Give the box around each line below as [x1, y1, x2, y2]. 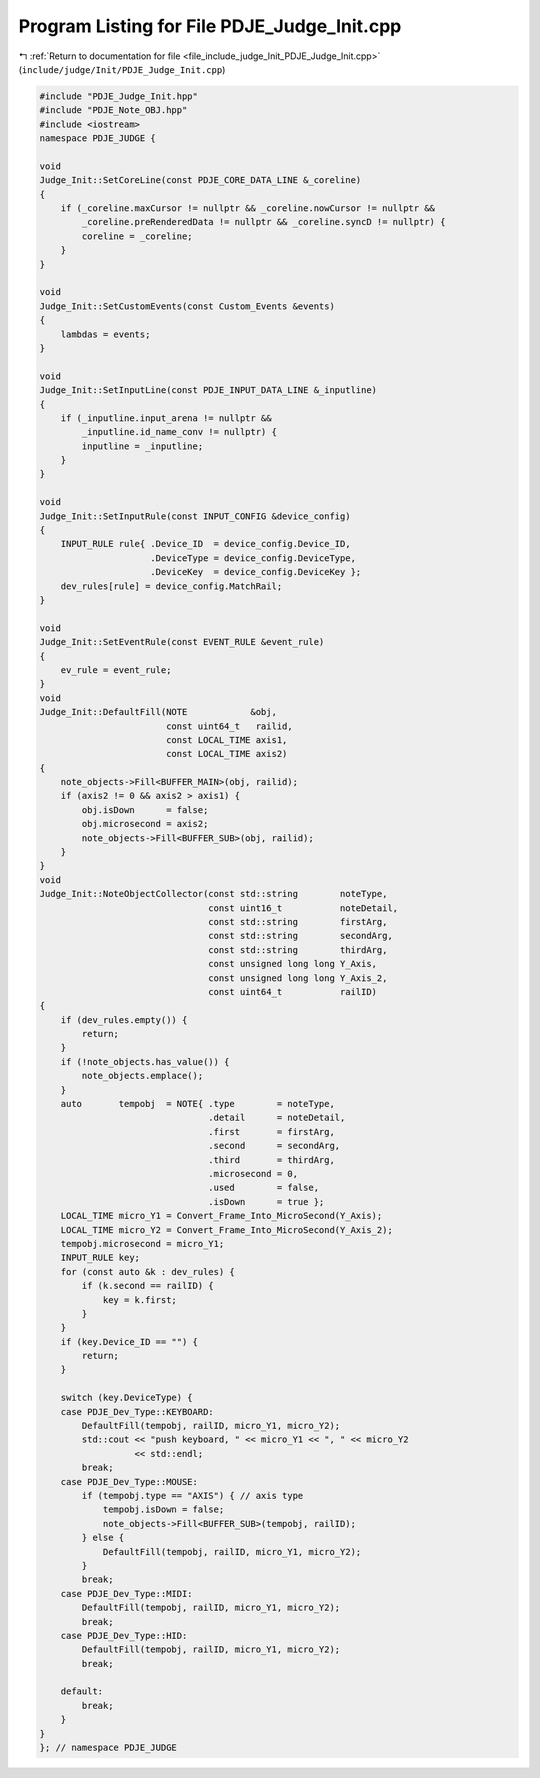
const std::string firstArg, [208, 916, 388, 927]
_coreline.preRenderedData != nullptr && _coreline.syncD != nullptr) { [81, 216, 446, 228]
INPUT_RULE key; [60, 1252, 140, 1264]
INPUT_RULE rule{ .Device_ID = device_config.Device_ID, [60, 538, 351, 550]
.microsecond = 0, [208, 1168, 299, 1179]
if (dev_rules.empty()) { [60, 1014, 188, 1025]
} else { [81, 1532, 125, 1544]
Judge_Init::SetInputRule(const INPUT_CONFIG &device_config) [39, 510, 351, 522]
